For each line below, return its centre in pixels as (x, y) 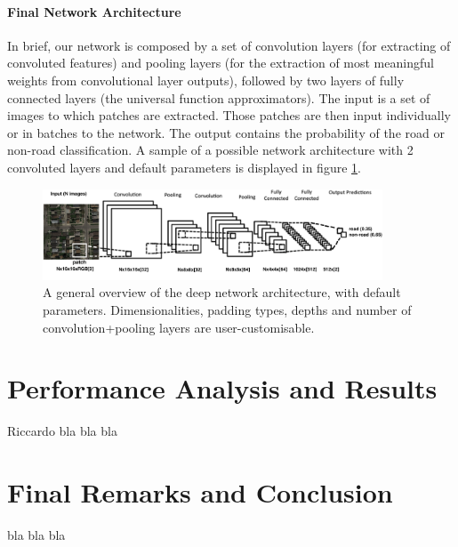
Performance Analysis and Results (222, 388)
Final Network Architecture (94, 11)
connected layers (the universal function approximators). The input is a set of (219, 97)
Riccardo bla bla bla (62, 431)
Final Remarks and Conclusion (200, 492)
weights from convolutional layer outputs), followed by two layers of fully (206, 80)
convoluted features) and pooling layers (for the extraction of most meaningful (221, 63)
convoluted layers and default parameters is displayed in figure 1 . (184, 167)
